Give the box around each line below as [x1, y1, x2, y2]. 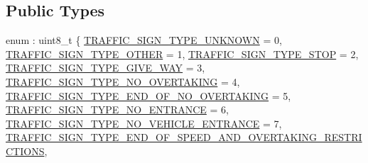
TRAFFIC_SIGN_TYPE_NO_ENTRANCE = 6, [6, 102, 229, 117]
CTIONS [6, 143, 45, 158]
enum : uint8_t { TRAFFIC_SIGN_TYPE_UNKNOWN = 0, [6, 33, 282, 47]
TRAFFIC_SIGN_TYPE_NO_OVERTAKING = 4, [6, 74, 240, 89]
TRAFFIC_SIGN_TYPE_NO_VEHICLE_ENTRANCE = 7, [6, 116, 282, 130]
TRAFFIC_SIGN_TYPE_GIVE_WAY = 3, [6, 60, 205, 75]
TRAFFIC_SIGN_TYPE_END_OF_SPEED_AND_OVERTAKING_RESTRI [6, 130, 362, 145]
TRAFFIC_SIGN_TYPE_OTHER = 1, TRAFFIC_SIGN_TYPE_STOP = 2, [6, 46, 359, 61]
